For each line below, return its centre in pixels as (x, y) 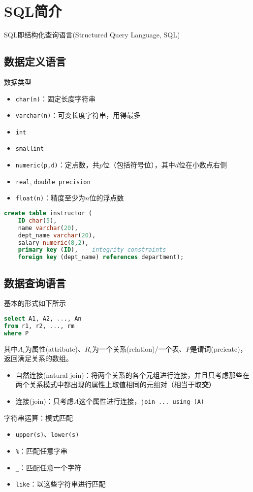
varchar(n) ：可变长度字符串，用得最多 (78, 115)
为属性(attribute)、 (55, 348)
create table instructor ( (48, 213)
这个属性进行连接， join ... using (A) (142, 401)
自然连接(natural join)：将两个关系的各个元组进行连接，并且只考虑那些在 (132, 375)
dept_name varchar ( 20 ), (57, 235)
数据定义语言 (35, 61)
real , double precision (53, 181)
